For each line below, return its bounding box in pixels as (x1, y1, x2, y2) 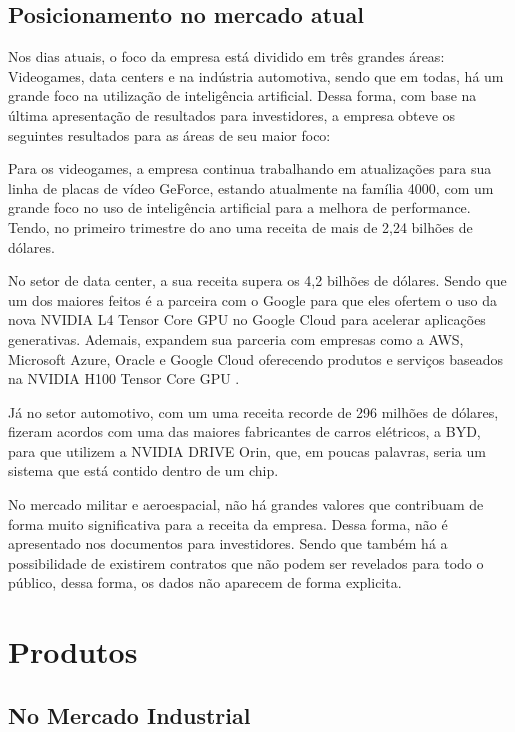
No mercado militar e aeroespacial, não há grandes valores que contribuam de (8, 494, 484, 515)
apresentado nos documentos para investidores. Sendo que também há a (8, 533, 448, 554)
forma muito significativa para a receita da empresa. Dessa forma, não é (8, 513, 448, 534)
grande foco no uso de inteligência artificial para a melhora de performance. (8, 197, 471, 218)
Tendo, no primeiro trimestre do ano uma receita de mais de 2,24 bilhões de (8, 216, 473, 237)
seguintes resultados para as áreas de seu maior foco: (8, 124, 331, 145)
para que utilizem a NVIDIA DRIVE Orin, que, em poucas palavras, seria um (8, 440, 486, 461)
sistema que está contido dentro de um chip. (8, 460, 279, 481)
